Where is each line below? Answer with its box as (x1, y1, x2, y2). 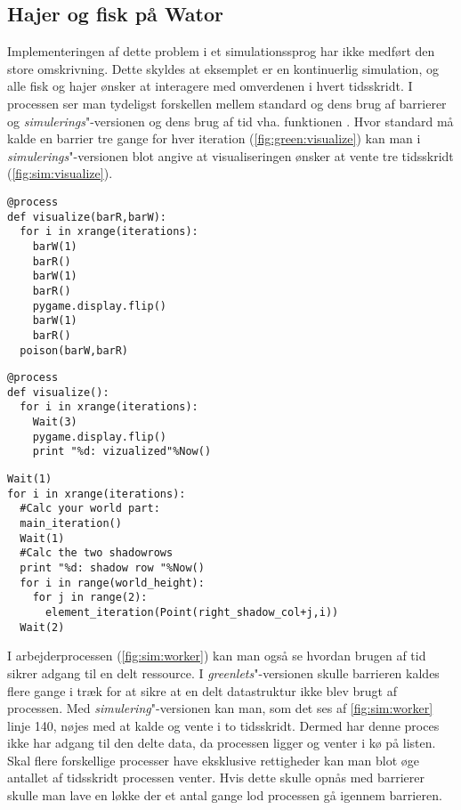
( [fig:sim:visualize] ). (7, 164, 113, 182)
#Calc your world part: (20, 502, 160, 515)
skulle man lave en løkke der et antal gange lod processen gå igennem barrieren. (7, 786, 442, 805)
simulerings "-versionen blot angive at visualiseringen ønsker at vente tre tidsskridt (7, 146, 454, 165)
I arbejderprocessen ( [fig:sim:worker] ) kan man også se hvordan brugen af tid (7, 646, 426, 665)
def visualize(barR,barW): (7, 210, 166, 223)
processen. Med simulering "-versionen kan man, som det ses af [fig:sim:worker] (7, 699, 433, 717)
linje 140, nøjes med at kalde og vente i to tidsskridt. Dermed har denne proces (7, 716, 440, 734)
